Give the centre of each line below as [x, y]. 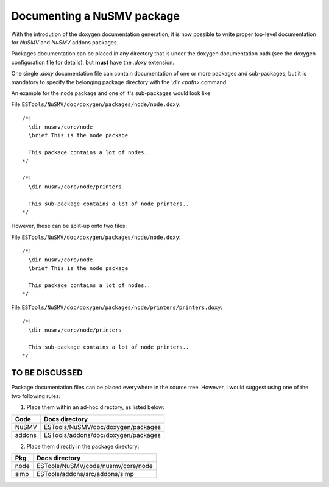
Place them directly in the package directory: [83, 446]
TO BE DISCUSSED [47, 373]
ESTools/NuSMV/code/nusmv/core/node [95, 466]
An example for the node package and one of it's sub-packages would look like [111, 93]
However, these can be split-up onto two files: [69, 226]
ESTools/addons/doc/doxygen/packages [102, 435]
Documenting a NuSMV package [95, 16]
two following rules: [36, 396]
